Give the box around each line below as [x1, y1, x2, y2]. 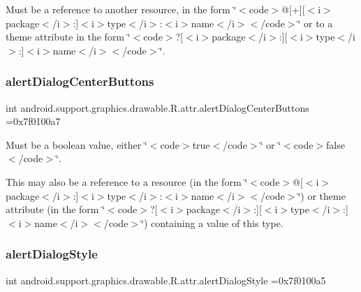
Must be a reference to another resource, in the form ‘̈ [6, 2, 237, 16]
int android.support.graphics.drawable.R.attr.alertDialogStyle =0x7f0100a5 [6, 272, 326, 287]
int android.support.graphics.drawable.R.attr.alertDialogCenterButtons [6, 100, 309, 115]
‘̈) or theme [297, 188, 346, 203]
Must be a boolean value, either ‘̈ [6, 137, 147, 152]
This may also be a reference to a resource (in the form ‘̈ [6, 174, 248, 189]
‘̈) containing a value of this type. [141, 215, 283, 230]
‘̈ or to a [297, 15, 333, 30]
